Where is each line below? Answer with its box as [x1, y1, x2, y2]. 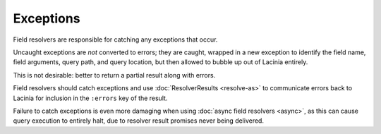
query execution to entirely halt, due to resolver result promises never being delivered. [13, 116, 265, 125]
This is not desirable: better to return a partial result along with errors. [13, 71, 216, 79]
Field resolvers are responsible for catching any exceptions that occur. [13, 35, 218, 44]
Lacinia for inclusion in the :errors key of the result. [13, 94, 168, 102]
